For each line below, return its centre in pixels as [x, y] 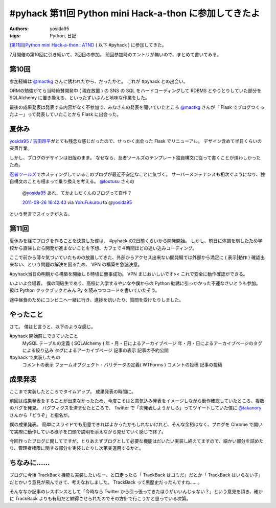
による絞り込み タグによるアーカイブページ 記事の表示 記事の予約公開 [95, 350]
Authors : [19, 29]
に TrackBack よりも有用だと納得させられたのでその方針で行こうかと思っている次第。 [100, 499]
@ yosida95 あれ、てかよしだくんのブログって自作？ [77, 193]
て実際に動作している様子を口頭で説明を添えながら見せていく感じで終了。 [88, 431]
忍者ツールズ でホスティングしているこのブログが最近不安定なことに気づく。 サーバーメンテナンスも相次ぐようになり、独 [137, 174]
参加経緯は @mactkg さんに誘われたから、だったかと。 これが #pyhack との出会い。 [99, 81]
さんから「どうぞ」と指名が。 [41, 415]
